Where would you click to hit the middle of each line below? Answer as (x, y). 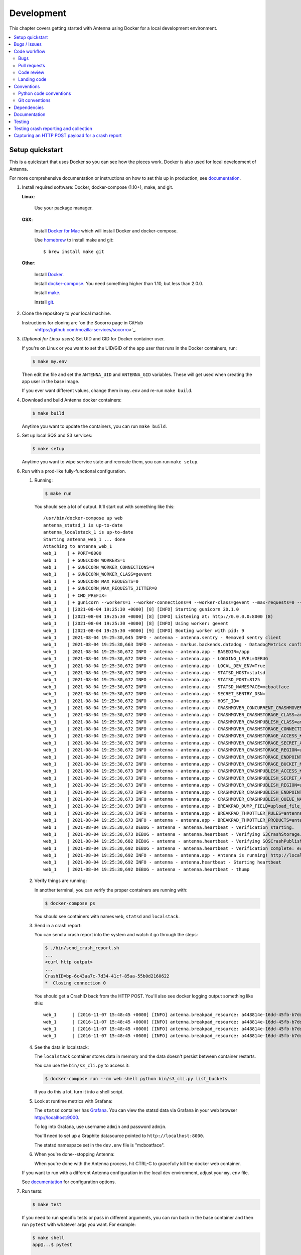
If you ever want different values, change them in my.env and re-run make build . (107, 391)
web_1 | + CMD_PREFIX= (75, 595)
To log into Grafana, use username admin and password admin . (100, 1126)
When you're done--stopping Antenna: (74, 1154)
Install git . (44, 302)
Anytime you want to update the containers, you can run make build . (95, 426)
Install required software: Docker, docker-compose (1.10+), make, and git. (98, 187)
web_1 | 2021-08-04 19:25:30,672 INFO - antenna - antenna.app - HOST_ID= (141, 701)
